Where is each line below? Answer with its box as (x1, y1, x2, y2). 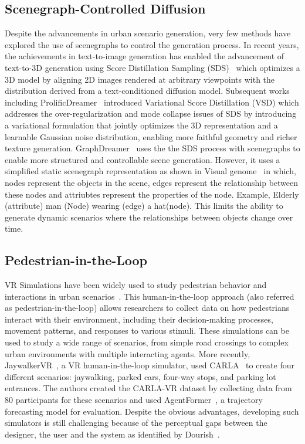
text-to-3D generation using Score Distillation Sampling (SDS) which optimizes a (5, 61, 300, 73)
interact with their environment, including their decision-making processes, (5, 313, 273, 325)
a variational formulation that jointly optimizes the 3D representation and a (5, 118, 278, 131)
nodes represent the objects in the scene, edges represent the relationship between (5, 176, 299, 188)
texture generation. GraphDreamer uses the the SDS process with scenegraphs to (5, 142, 300, 154)
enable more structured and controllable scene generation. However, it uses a (5, 153, 280, 165)
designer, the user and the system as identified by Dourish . (5, 428, 220, 440)
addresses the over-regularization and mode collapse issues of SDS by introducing (5, 107, 297, 120)
